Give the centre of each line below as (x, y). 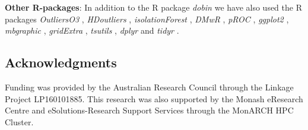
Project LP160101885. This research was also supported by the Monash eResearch (154, 98)
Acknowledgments (61, 62)
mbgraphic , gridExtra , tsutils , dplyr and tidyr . (92, 30)
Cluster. (19, 121)
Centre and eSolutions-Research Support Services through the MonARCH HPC (149, 110)
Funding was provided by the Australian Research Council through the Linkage (149, 87)
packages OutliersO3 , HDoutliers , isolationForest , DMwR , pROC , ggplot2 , (147, 19)
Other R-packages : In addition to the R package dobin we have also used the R (153, 7)
